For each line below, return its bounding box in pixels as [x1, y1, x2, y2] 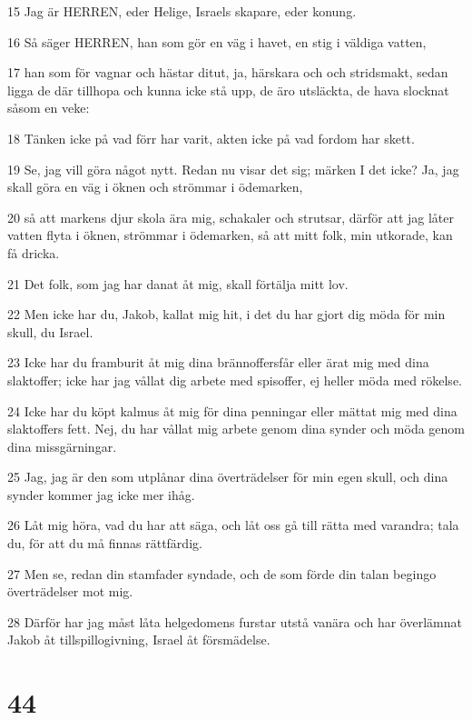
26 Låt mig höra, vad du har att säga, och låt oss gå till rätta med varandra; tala [7, 515, 459, 535]
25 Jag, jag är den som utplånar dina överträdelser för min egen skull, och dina [7, 467, 448, 486]
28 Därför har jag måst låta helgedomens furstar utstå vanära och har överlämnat [7, 612, 462, 631]
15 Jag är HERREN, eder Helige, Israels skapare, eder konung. [7, 2, 357, 20]
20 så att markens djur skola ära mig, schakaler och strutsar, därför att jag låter [7, 207, 454, 226]
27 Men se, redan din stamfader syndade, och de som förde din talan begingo [7, 564, 437, 583]
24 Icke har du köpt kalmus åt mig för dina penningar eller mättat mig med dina [7, 401, 457, 420]
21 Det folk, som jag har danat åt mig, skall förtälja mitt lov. [7, 274, 349, 293]
